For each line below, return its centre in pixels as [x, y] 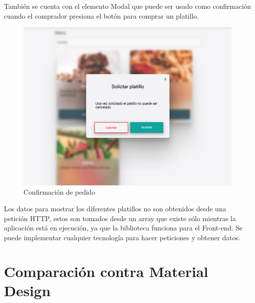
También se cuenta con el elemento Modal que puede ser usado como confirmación [127, 6]
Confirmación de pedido [59, 192]
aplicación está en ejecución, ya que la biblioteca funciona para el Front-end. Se [123, 228]
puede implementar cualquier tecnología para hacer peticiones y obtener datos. [122, 237]
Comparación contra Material [106, 271]
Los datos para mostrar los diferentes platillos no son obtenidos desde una [115, 208]
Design [27, 290]
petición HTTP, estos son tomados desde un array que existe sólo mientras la [120, 218]
